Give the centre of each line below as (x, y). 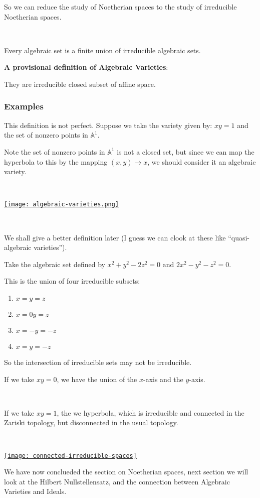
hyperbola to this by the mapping (56, 161)
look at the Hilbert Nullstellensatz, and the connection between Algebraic (117, 481)
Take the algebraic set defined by (55, 264)
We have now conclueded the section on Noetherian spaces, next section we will (126, 472)
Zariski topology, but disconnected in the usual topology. (91, 422)
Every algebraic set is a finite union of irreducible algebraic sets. (102, 50)
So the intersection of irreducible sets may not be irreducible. (98, 362)
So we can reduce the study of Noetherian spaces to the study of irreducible (120, 7)
